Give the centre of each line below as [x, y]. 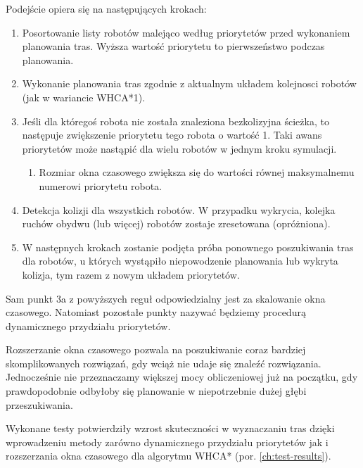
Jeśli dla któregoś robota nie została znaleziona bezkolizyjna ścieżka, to [176, 121]
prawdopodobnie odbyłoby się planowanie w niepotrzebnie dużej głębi [156, 391]
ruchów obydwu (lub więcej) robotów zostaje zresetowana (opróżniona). [176, 223]
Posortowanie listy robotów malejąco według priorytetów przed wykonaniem [186, 32]
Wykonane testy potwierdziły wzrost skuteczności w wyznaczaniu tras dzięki [170, 428]
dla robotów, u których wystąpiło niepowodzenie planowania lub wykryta [180, 261]
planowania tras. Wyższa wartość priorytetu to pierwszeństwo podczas [173, 46]
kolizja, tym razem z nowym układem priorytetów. [131, 274]
